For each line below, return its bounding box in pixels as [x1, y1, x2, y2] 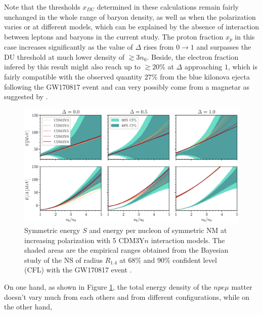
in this [235, 31, 255, 42]
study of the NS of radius [24, 254, 103, 265]
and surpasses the [196, 42, 251, 52]
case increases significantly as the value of [4, 42, 133, 52]
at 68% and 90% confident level [119, 254, 217, 265]
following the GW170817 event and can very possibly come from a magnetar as [4, 81, 249, 92]
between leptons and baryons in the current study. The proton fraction [4, 31, 224, 42]
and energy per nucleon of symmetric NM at [89, 225, 227, 235]
